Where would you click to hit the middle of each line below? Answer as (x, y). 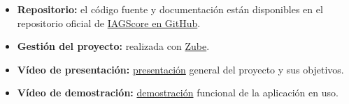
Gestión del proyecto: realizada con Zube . (113, 46)
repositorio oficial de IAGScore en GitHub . (109, 23)
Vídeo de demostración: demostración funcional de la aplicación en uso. (178, 93)
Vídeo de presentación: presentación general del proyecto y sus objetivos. (180, 69)
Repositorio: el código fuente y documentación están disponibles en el (170, 9)
